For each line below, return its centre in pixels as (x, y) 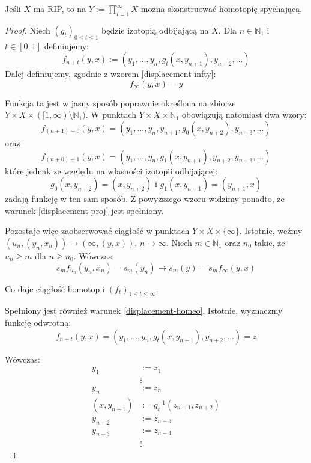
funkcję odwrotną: (38, 322)
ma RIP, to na (60, 8)
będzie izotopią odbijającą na (155, 30)
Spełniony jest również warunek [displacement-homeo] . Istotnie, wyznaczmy (144, 311)
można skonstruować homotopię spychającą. (222, 8)
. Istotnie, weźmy (271, 231)
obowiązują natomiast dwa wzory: (244, 115)
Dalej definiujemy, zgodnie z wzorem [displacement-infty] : (110, 74)
